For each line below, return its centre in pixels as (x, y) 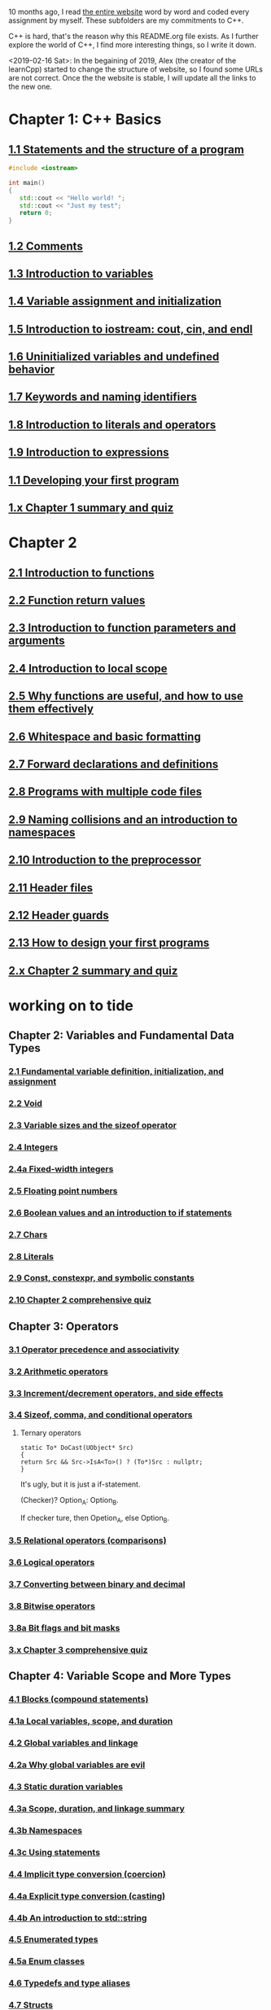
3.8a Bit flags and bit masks (64, 1628)
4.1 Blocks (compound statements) (79, 1699)
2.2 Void (25, 1104)
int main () (27, 182)
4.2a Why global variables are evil (77, 1765)
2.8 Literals (31, 1256)
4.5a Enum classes (47, 1961)
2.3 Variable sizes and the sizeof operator (93, 1125)
